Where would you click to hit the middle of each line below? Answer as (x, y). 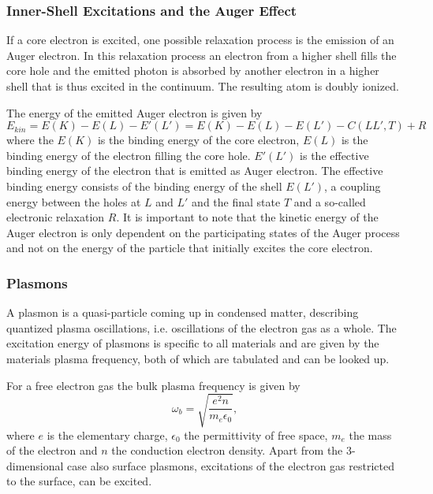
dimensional (35, 465)
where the (30, 140)
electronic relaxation (56, 217)
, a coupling (353, 186)
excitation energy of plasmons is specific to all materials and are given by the (193, 343)
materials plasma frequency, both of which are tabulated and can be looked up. (198, 358)
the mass (370, 435)
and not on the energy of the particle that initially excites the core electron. (190, 248)
